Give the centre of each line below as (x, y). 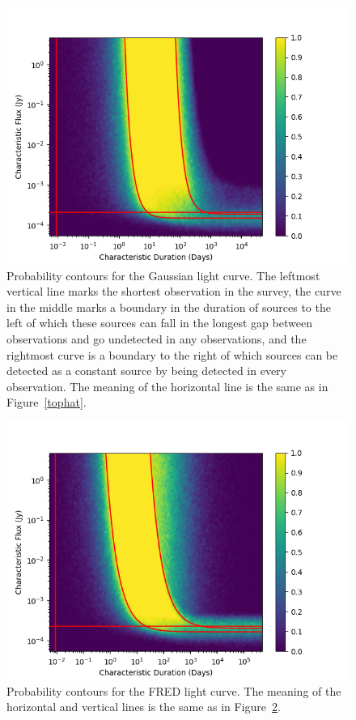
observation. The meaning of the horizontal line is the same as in (167, 386)
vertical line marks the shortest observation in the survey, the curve (174, 291)
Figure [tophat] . (47, 402)
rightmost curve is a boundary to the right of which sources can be (172, 354)
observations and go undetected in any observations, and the (157, 338)
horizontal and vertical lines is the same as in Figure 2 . (144, 707)
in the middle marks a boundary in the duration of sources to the (169, 307)
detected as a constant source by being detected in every (146, 371)
